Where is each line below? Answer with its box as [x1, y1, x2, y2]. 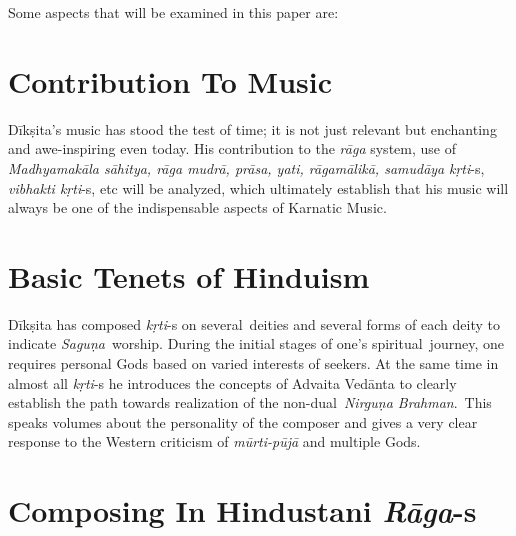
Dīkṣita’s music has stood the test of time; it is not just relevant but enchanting [8, 118, 497, 139]
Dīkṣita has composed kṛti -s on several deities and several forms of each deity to [8, 313, 500, 334]
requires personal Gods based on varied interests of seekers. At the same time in [8, 353, 499, 373]
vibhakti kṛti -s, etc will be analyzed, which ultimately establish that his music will [8, 177, 509, 198]
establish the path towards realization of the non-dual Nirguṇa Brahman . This [8, 392, 492, 413]
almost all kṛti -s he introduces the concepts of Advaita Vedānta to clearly [8, 372, 457, 393]
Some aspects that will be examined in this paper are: [8, 2, 339, 22]
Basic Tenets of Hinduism [8, 255, 370, 296]
